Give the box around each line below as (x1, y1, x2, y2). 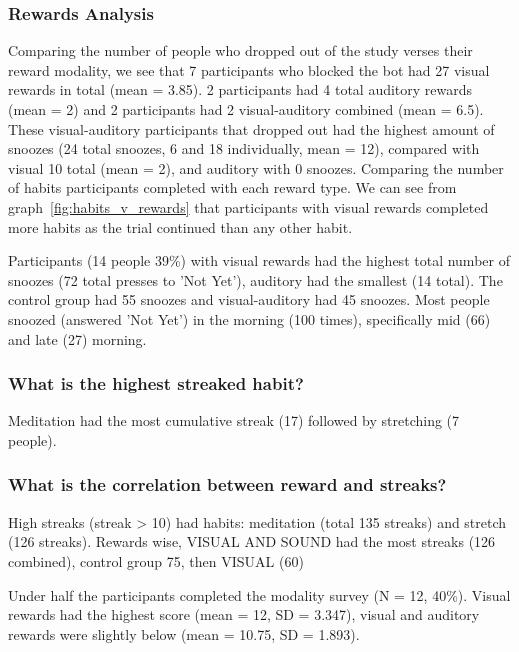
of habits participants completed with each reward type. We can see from (8, 177, 457, 198)
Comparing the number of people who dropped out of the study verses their (8, 40, 473, 61)
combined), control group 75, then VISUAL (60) (8, 550, 304, 571)
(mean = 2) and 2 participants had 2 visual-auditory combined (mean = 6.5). (8, 99, 484, 119)
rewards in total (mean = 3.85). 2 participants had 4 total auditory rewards (8, 79, 473, 100)
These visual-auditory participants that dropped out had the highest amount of (8, 118, 495, 139)
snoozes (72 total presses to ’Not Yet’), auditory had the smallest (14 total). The (8, 269, 503, 290)
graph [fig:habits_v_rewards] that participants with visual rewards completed (8, 196, 489, 217)
